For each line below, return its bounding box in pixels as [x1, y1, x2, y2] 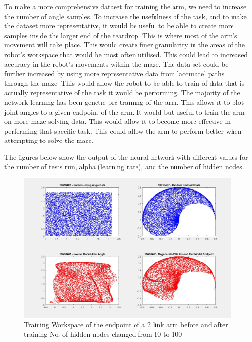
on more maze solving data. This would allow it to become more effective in [4, 116, 231, 126]
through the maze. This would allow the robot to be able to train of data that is [4, 78, 245, 88]
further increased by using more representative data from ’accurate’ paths [4, 68, 225, 79]
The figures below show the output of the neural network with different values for [4, 151, 248, 161]
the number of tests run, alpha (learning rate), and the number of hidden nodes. [4, 161, 244, 171]
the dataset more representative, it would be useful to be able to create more [4, 20, 234, 31]
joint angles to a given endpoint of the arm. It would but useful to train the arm [4, 106, 245, 117]
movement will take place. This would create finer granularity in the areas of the [4, 40, 245, 50]
